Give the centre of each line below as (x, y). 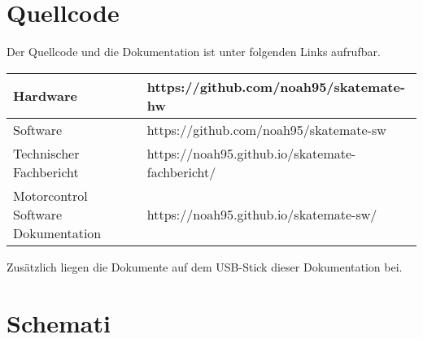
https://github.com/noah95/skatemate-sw (266, 129)
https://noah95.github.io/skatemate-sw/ (262, 214)
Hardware (45, 96)
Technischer (46, 153)
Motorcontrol (50, 195)
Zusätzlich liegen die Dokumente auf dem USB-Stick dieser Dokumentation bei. (205, 266)
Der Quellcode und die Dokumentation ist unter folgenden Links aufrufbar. (194, 52)
